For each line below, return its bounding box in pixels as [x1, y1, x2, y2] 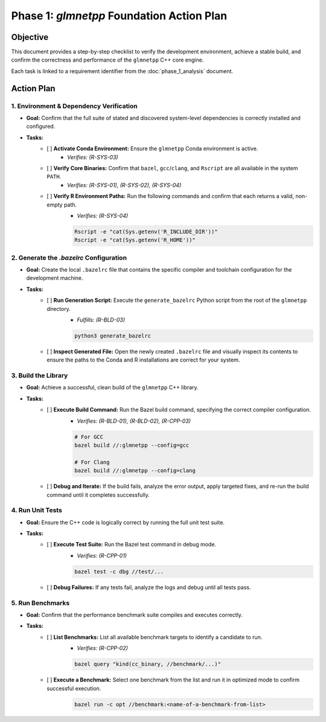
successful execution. [46, 685, 101, 692]
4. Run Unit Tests [11, 506, 63, 514]
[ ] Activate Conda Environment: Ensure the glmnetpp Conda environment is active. [46, 145, 258, 152]
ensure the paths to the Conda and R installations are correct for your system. [46, 356, 240, 363]
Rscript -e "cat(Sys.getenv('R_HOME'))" [74, 237, 196, 244]
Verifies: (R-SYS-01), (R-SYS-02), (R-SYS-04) [67, 181, 182, 188]
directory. [46, 305, 71, 312]
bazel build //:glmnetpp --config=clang [74, 467, 196, 474]
